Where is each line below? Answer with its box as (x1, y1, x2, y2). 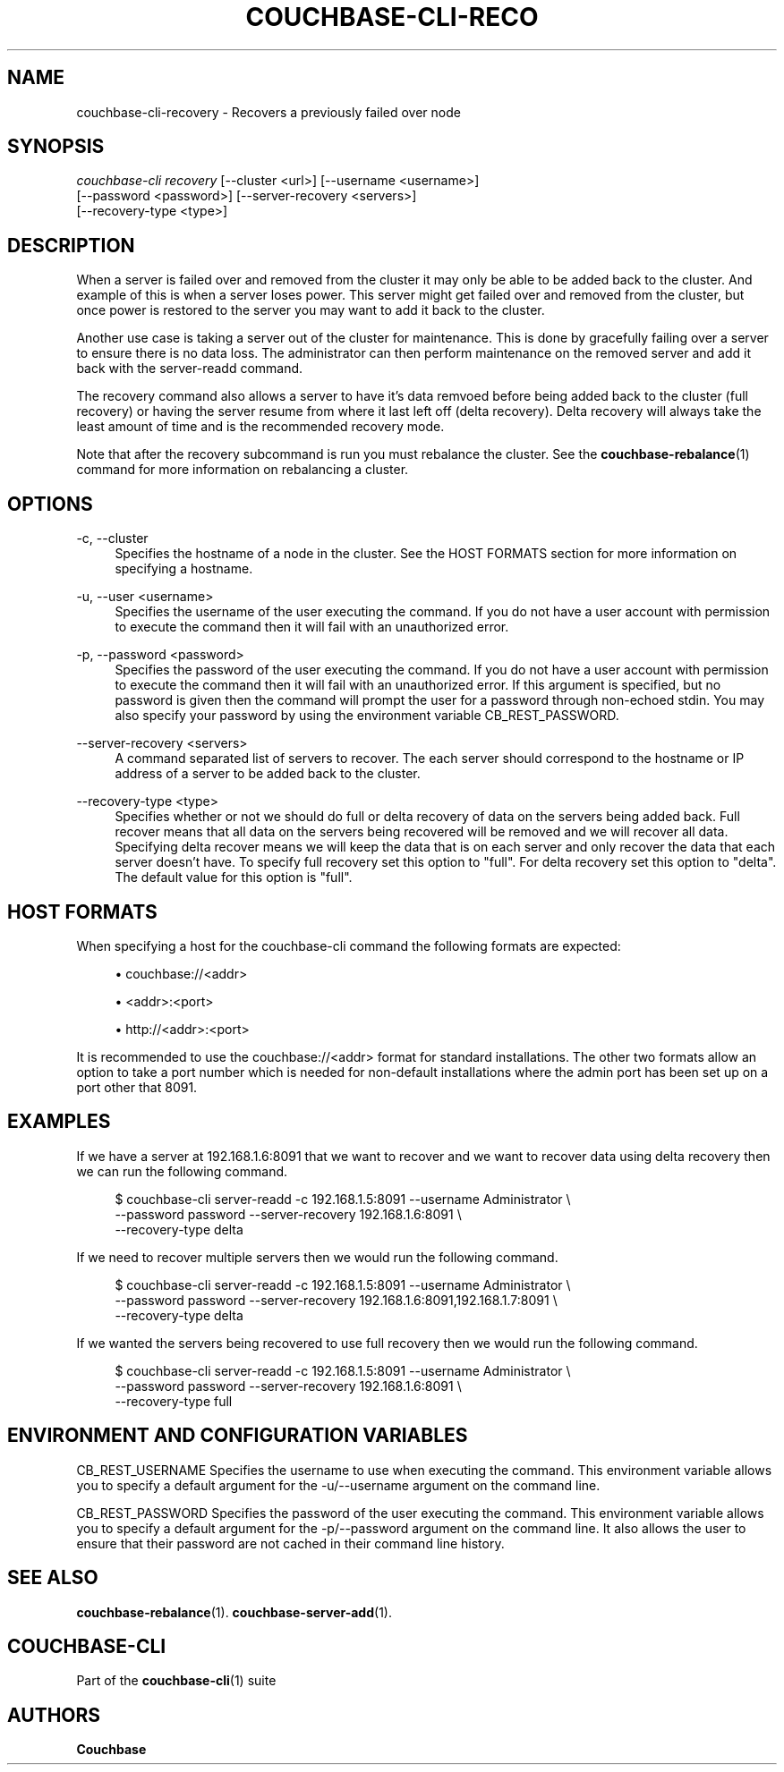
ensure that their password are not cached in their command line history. (76, 1535, 505, 1551)
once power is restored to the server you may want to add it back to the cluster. (76, 302, 545, 318)
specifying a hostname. (115, 561, 253, 577)
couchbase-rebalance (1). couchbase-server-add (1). (76, 1604, 392, 1620)
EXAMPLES (7, 1110, 111, 1133)
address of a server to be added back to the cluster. (115, 766, 421, 782)
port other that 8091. (76, 1079, 198, 1095)
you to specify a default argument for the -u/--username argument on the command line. (76, 1477, 601, 1493)
